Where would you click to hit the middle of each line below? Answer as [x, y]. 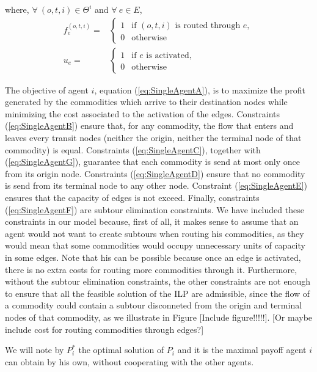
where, [17, 9]
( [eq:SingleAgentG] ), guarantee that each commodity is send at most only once [152, 162]
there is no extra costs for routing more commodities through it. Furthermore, [151, 269]
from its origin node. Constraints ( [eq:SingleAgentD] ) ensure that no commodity [155, 173]
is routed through [208, 25]
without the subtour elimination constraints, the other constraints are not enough [158, 281]
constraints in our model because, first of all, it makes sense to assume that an [152, 221]
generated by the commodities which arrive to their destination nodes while [146, 102]
